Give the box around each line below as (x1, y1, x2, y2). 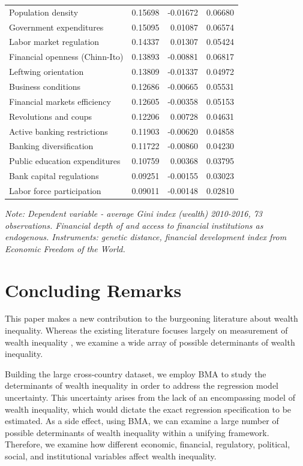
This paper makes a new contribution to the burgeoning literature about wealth (5, 312, 298, 325)
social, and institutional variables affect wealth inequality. (5, 450, 217, 462)
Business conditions (9, 80, 81, 92)
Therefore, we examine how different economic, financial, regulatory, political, (5, 438, 290, 450)
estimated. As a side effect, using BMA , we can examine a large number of (5, 414, 279, 427)
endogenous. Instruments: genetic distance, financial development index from (5, 231, 287, 243)
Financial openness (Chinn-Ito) (9, 50, 124, 63)
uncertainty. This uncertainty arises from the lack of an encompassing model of (5, 391, 295, 404)
